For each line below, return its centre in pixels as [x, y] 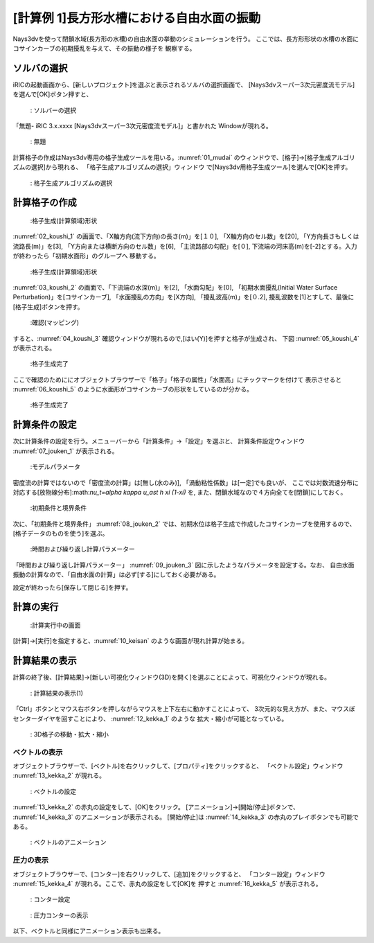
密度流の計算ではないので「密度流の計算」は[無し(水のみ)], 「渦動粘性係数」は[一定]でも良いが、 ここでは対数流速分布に [186, 482]
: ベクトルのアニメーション [68, 843]
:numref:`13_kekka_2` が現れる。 [59, 775]
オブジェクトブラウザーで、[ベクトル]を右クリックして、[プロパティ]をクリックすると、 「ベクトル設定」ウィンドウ [178, 766]
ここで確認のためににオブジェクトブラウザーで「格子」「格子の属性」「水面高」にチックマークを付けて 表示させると [177, 379]
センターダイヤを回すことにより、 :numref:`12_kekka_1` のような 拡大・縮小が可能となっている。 [150, 719]
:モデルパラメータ [55, 467]
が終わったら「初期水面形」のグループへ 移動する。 [87, 256]
